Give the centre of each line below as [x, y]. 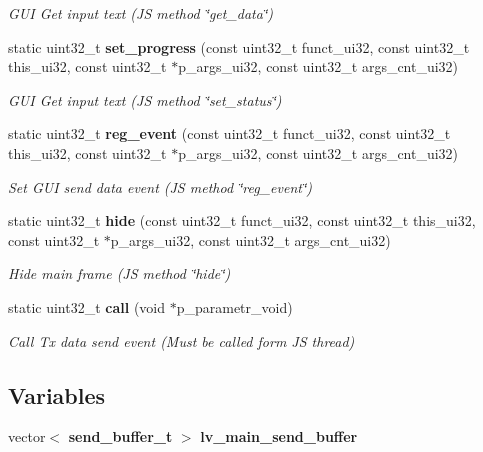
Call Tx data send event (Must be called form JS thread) [181, 340]
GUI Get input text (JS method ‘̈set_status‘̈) [145, 99]
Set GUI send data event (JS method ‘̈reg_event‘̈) [160, 186]
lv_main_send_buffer [279, 436]
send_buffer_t [120, 436]
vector [27, 436]
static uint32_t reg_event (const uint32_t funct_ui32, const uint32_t [229, 133]
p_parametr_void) [234, 306]
